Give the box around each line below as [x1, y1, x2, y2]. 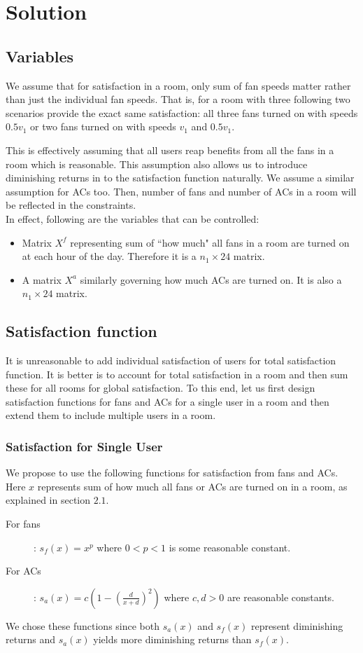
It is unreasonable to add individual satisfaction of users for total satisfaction [6, 353, 336, 368]
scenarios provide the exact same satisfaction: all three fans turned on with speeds [6, 105, 358, 120]
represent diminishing [250, 618, 343, 633]
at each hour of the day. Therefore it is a [22, 249, 197, 263]
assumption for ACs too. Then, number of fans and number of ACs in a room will [6, 184, 357, 198]
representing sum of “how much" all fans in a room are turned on [70, 235, 350, 249]
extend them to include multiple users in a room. [6, 408, 216, 422]
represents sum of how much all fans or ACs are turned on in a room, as [37, 479, 348, 493]
